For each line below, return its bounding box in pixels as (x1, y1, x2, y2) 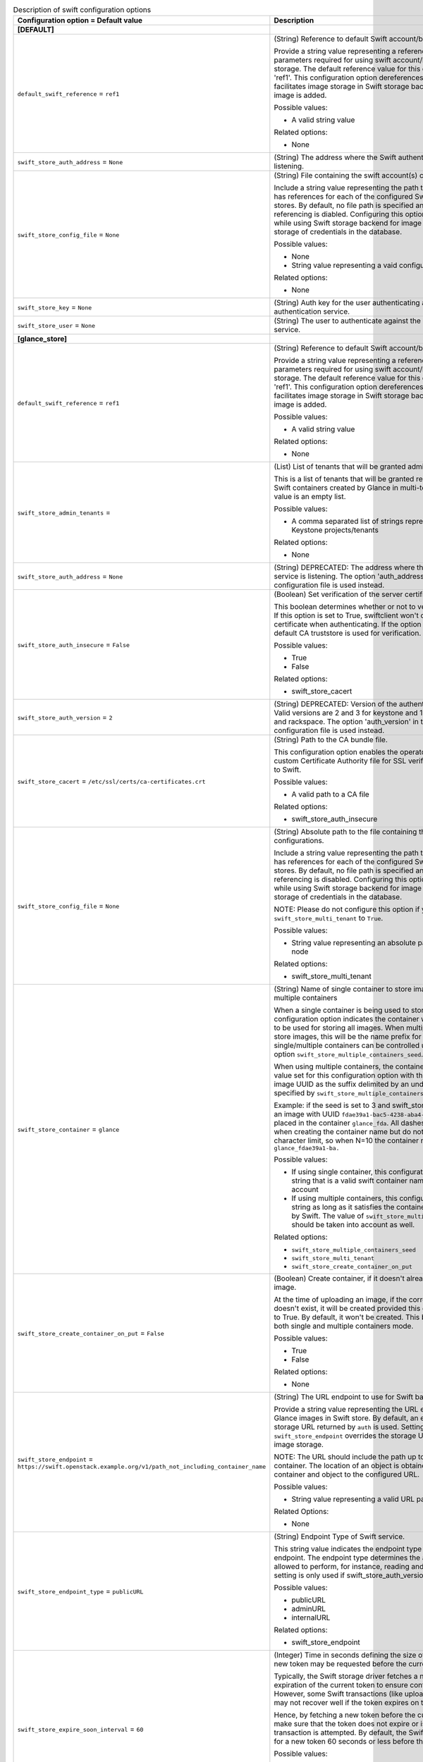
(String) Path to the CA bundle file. (274, 735, 388, 745)
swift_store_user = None (17, 321, 95, 331)
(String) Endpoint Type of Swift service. (274, 1532, 405, 1541)
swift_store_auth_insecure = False (17, 640, 130, 650)
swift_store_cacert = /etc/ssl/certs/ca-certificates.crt (17, 776, 206, 786)
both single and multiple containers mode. (274, 1321, 414, 1331)
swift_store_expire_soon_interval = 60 (17, 1724, 144, 1734)
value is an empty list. (274, 492, 346, 502)
